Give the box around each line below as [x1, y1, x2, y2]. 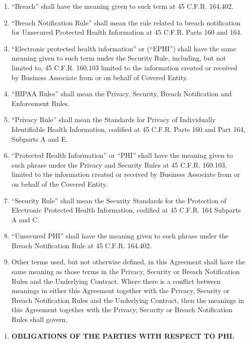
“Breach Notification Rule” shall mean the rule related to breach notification [11, 17, 241, 27]
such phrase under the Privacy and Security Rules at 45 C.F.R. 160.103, [11, 159, 227, 170]
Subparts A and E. [11, 133, 68, 144]
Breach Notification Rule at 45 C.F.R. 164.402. [11, 240, 152, 250]
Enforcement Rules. [11, 98, 70, 108]
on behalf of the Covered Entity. [11, 178, 108, 189]
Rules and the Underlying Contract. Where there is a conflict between [11, 276, 221, 286]
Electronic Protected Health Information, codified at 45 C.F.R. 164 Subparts [11, 205, 241, 215]
